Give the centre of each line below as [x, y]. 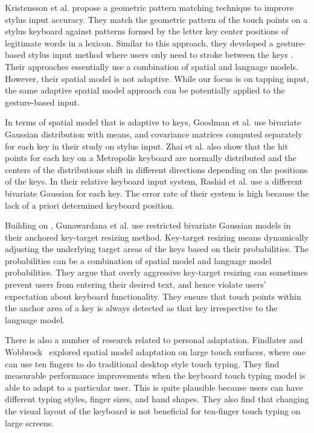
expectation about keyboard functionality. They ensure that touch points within [153, 296]
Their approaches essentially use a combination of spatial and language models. [152, 66]
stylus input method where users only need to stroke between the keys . [161, 55]
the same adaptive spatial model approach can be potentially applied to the [145, 90]
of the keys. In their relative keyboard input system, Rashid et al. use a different [154, 181]
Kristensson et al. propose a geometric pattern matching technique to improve [149, 7]
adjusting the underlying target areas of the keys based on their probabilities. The [157, 249]
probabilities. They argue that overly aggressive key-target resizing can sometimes [156, 272]
